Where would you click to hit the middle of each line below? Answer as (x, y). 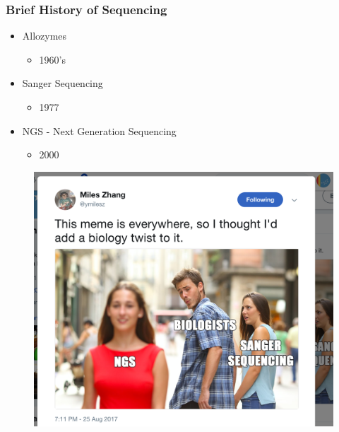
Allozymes (44, 36)
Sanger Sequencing (63, 83)
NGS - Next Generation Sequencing (99, 130)
